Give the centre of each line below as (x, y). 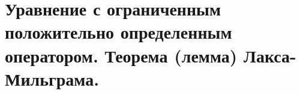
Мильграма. (52, 78)
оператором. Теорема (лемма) (121, 55)
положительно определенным (118, 32)
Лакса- (270, 55)
